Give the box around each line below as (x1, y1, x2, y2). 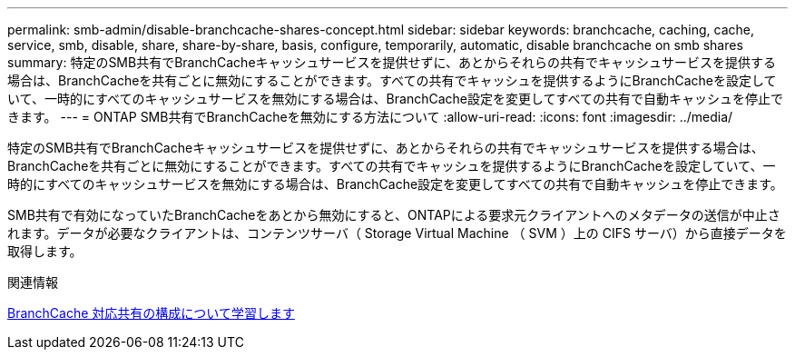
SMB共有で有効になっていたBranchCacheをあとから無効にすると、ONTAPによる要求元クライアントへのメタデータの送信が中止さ (7, 207, 780, 223)
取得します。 (7, 243, 83, 259)
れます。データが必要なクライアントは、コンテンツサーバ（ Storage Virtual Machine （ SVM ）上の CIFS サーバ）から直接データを (7, 225, 787, 241)
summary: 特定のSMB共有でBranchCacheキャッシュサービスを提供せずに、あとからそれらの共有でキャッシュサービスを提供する (7, 55, 777, 70)
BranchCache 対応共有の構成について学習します (7, 305, 295, 321)
